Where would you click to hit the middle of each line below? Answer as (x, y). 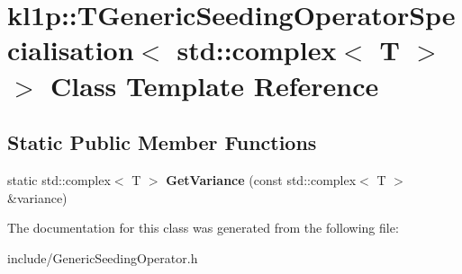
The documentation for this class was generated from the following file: (203, 228)
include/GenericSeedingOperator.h (103, 257)
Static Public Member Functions (162, 142)
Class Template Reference (215, 85)
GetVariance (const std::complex (261, 179)
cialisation (71, 50)
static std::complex (59, 179)
